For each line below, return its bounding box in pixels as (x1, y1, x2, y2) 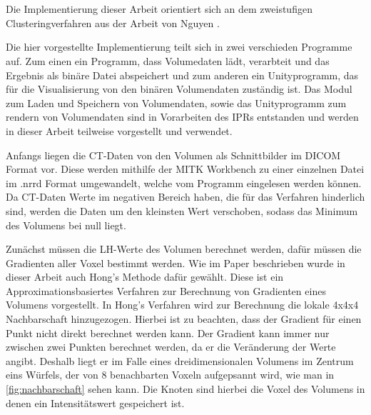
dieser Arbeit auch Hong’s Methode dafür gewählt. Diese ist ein (6, 269, 284, 284)
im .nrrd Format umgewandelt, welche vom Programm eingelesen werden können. (6, 175, 362, 190)
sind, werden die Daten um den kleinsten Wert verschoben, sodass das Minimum (6, 203, 358, 218)
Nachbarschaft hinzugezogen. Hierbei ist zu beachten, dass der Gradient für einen (6, 311, 362, 326)
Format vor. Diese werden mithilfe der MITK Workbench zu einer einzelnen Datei (6, 161, 365, 176)
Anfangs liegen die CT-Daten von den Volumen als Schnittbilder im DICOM (6, 147, 341, 162)
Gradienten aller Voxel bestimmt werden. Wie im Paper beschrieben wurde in (6, 255, 345, 270)
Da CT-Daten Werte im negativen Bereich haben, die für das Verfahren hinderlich (6, 189, 365, 204)
